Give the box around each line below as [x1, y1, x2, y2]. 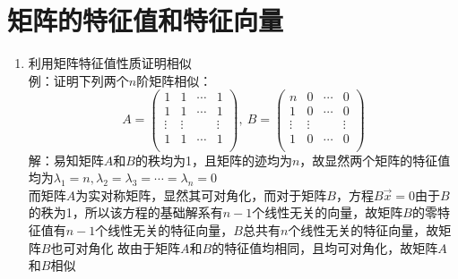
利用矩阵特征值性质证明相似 [28, 54, 192, 72]
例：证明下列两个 [28, 71, 129, 89]
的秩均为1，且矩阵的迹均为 [134, 150, 292, 169]
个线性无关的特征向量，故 [288, 220, 439, 239]
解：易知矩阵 [28, 150, 104, 169]
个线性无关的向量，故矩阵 [252, 203, 403, 222]
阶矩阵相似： [136, 71, 212, 89]
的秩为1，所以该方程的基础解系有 [28, 203, 223, 222]
